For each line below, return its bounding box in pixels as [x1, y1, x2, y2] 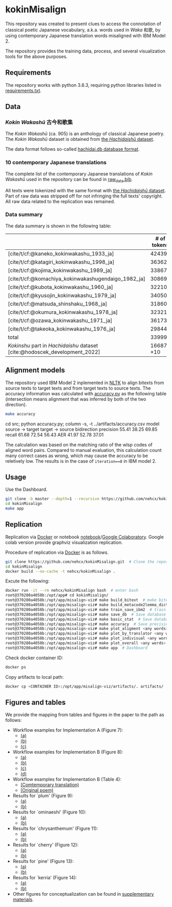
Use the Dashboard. [5, 486, 48, 493]
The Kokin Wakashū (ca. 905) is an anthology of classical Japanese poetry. [5, 131, 165, 137]
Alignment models [5, 366, 66, 375]
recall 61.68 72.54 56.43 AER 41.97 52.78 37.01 [5, 431, 104, 438]
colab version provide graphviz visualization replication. [5, 539, 123, 546]
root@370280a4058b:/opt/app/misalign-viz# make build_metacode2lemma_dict [5, 603, 168, 608]
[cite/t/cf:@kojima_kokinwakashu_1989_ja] [8, 266, 113, 274]
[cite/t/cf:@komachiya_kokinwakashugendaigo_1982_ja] [8, 275, 146, 282]
